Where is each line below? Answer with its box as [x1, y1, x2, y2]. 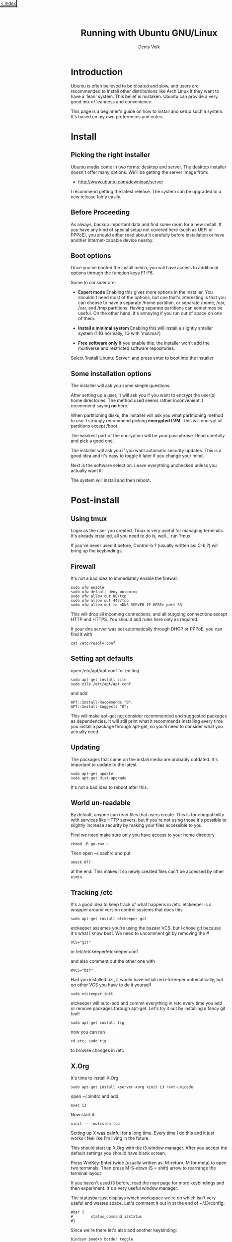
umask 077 [71, 860, 91, 865]
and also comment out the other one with [71, 958, 155, 964]
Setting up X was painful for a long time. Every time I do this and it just [71, 1130, 215, 1136]
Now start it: [71, 1112, 96, 1117]
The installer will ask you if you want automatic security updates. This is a [71, 448, 222, 454]
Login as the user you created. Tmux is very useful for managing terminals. [71, 528, 225, 534]
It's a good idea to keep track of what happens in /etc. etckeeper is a [71, 902, 212, 908]
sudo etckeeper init [71, 992, 114, 997]
